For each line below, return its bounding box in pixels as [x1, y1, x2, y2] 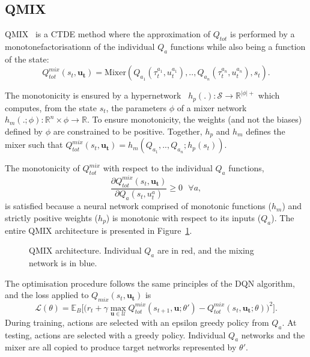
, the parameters [106, 101, 167, 114]
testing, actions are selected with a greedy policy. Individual [5, 328, 226, 341]
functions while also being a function [170, 40, 306, 52]
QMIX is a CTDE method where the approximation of [5, 28, 211, 40]
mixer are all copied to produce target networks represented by [5, 341, 237, 353]
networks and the [241, 328, 305, 341]
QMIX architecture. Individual [29, 244, 142, 257]
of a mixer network [177, 101, 247, 114]
